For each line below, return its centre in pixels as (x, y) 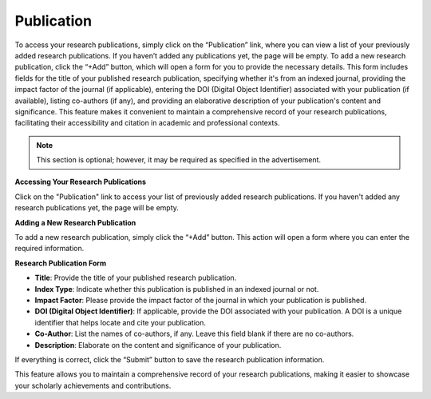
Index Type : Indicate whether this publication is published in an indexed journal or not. (177, 289)
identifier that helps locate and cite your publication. (121, 322)
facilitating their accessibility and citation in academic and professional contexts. (147, 123)
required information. (49, 249)
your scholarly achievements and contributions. (93, 385)
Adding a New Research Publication (75, 222)
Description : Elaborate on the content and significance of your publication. (158, 345)
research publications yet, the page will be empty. (97, 208)
